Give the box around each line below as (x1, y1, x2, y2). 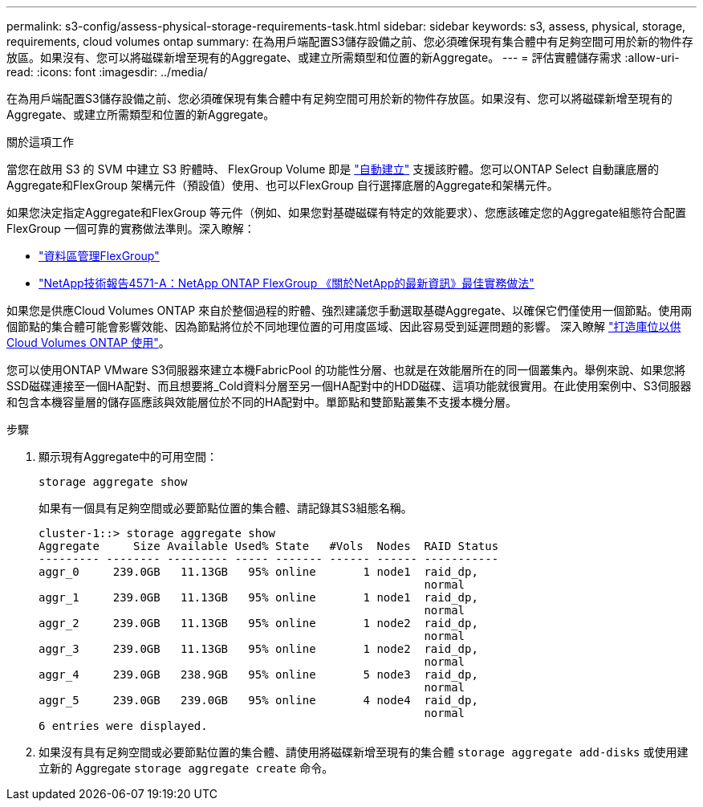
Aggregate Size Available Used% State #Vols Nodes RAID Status (39, 540, 499, 552)
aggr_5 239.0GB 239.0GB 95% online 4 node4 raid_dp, (39, 694, 478, 707)
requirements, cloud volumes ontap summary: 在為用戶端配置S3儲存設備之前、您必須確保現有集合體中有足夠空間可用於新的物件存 (6, 35, 693, 48)
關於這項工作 (6, 135, 74, 149)
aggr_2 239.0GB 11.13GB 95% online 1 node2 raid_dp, (39, 617, 478, 630)
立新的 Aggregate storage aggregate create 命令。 (39, 761, 334, 775)
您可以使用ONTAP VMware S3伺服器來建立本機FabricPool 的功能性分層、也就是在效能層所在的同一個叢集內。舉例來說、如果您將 (6, 363, 686, 377)
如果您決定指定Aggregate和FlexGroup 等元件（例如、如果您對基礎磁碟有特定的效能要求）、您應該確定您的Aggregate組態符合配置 (6, 206, 686, 219)
